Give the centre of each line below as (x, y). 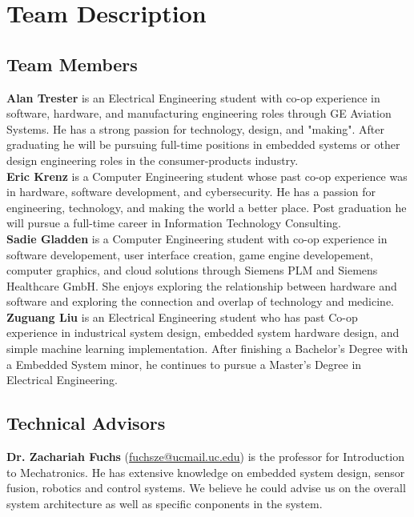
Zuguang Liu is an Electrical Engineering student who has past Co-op (182, 317)
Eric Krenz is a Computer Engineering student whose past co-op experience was (207, 176)
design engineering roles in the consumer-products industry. (153, 160)
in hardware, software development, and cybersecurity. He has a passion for (191, 192)
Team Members (72, 64)
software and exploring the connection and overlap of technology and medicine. (200, 301)
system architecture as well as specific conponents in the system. (165, 503)
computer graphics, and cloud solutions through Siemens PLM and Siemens (192, 270)
